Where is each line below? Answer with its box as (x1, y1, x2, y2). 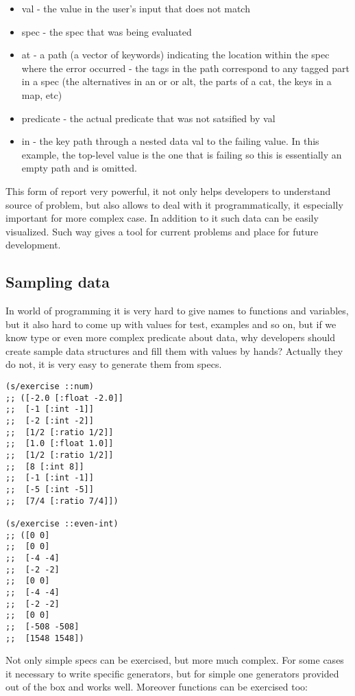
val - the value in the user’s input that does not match (21, 1, 250, 15)
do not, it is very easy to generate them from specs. (5, 357, 222, 371)
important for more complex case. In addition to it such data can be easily (5, 211, 319, 225)
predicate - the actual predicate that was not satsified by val (21, 111, 276, 125)
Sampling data (5, 271, 110, 292)
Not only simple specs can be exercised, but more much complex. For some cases (5, 653, 344, 667)
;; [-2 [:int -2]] (5, 416, 94, 426)
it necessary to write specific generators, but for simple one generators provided (5, 666, 339, 680)
